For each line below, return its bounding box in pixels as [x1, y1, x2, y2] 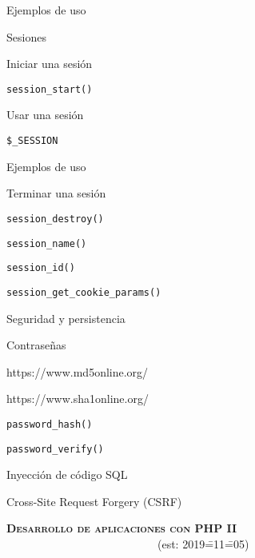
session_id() [6, 262, 75, 274]
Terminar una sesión [6, 185, 106, 201]
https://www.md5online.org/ [6, 363, 149, 380]
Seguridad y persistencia [6, 309, 126, 326]
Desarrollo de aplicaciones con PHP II [6, 520, 237, 536]
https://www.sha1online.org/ [6, 390, 149, 407]
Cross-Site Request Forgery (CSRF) [6, 492, 182, 509]
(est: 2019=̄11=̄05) [157, 535, 249, 552]
